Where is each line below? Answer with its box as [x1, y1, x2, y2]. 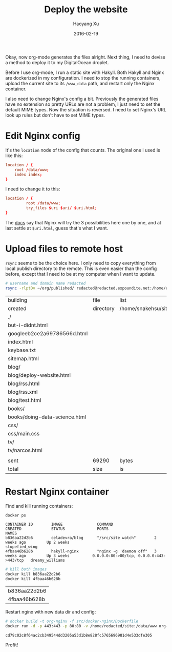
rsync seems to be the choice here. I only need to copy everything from [5, 260, 156, 266]
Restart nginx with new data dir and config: [5, 609, 96, 615]
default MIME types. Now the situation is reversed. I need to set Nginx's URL [5, 106, 167, 112]
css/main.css [8, 430, 40, 437]
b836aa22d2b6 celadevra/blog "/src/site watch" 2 [5, 535, 157, 541]
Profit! [5, 642, 18, 648]
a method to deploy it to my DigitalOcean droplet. [5, 59, 109, 65]
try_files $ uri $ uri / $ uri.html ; [26, 205, 97, 211]
